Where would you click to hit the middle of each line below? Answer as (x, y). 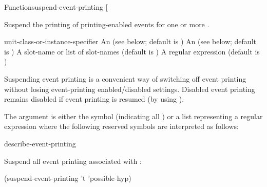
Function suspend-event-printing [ (56, 7)
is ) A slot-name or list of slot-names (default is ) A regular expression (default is (132, 51)
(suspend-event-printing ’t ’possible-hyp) (68, 178)
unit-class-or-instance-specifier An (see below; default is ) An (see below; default (130, 41)
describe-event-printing (40, 143)
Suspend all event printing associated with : (73, 161)
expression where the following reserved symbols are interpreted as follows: (121, 126)
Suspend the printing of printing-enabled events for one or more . (107, 24)
